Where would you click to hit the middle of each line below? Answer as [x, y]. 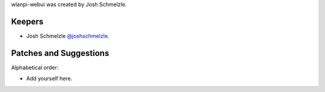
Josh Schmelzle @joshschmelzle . [68, 35]
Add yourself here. [49, 79]
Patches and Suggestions [60, 53]
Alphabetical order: [35, 67]
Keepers [27, 21]
